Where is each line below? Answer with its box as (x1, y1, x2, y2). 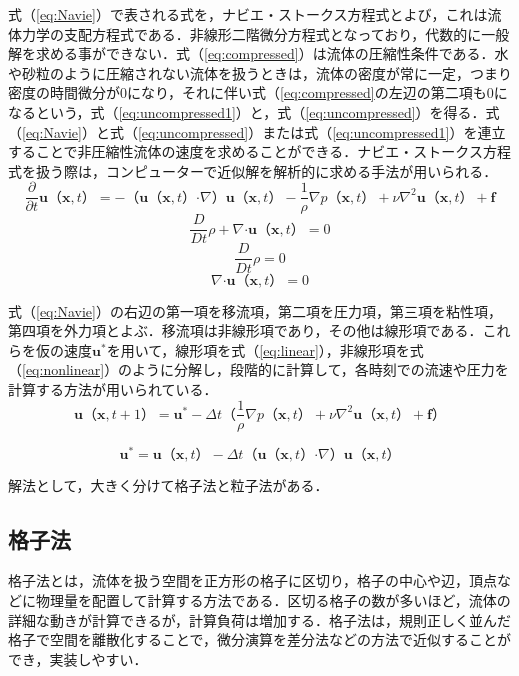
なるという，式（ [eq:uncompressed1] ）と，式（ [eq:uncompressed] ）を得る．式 (8, 101, 500, 122)
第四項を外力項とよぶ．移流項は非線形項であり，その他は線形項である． (8, 320, 483, 341)
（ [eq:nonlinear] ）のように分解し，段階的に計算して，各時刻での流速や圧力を (8, 359, 509, 380)
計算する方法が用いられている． (8, 378, 218, 399)
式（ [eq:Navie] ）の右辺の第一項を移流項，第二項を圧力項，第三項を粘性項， (8, 300, 502, 321)
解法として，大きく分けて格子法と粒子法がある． (8, 474, 329, 495)
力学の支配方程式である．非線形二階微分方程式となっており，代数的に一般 (21, 23, 510, 44)
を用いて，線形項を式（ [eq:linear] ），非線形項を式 (106, 339, 424, 360)
